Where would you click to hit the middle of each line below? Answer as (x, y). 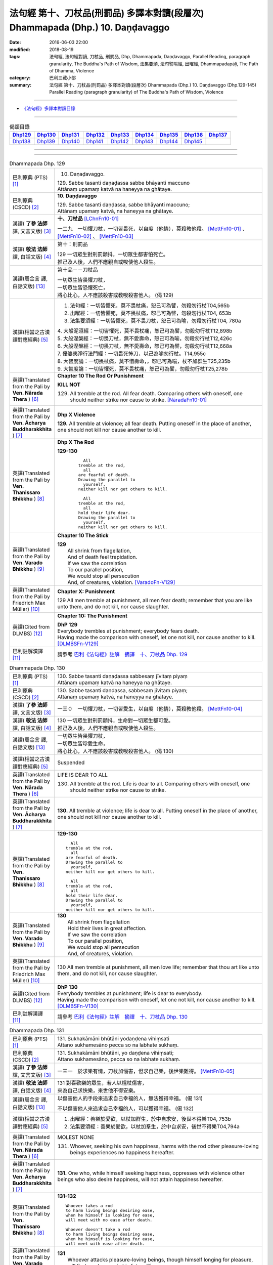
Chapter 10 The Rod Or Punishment (101, 375)
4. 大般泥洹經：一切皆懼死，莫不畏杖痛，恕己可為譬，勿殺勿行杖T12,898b (145, 330)
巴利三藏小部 (62, 78)
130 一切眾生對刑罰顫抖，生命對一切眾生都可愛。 (116, 720)
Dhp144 (169, 142)
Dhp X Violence (76, 414)
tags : (15, 57)
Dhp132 (96, 135)
